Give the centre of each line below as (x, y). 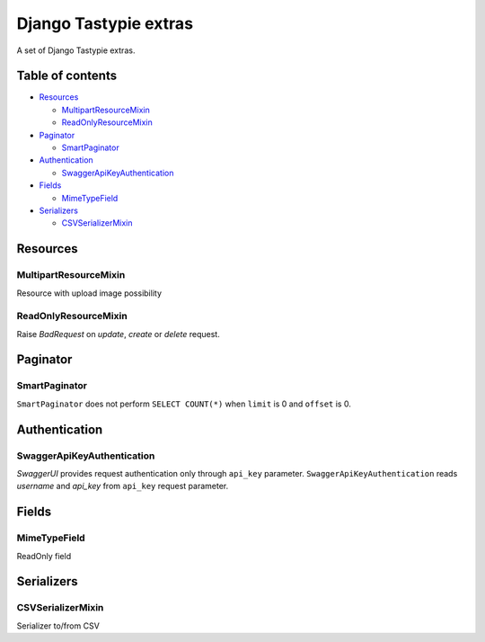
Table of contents (66, 76)
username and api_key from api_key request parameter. (123, 486)
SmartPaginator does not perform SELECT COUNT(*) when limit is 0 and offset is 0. (184, 404)
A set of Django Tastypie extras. (76, 50)
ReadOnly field (44, 556)
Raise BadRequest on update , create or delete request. (118, 334)
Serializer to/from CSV (58, 626)
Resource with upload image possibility (89, 293)
